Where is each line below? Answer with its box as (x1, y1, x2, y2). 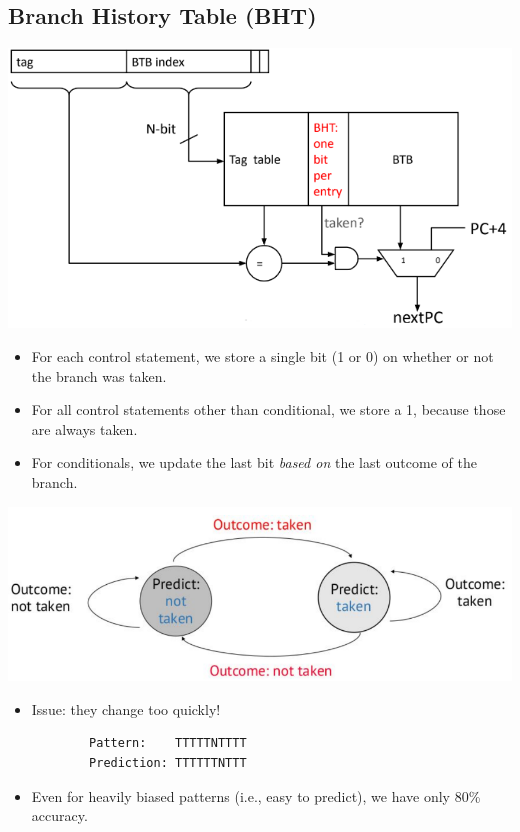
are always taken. (31, 418, 138, 439)
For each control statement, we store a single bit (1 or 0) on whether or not (31, 346, 494, 367)
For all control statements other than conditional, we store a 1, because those (31, 399, 506, 420)
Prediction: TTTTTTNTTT (89, 755, 247, 770)
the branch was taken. (31, 365, 167, 386)
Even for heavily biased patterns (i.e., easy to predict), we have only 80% (31, 785, 481, 806)
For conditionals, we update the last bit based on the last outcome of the (31, 452, 477, 473)
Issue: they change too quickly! (31, 698, 221, 719)
